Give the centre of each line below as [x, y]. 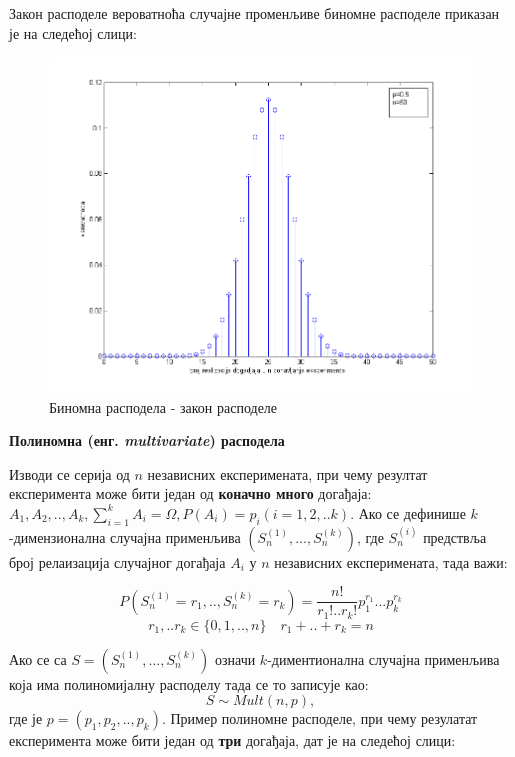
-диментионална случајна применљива [383, 658]
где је [26, 718]
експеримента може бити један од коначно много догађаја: [190, 493]
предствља [455, 536]
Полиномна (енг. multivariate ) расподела [147, 440]
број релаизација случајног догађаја [117, 561]
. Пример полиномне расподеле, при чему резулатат [319, 718]
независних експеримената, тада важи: [391, 561]
